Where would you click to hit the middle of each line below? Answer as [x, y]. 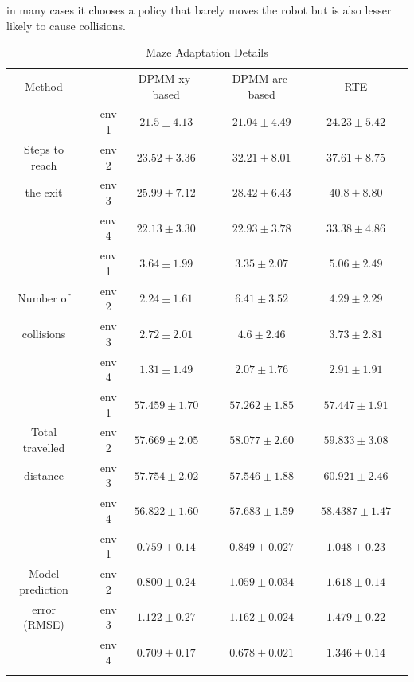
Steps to [44, 148]
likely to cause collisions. [66, 25]
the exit [44, 192]
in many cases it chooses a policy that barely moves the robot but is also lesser [199, 10]
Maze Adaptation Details [207, 52]
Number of [44, 298]
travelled [44, 447]
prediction [44, 588]
